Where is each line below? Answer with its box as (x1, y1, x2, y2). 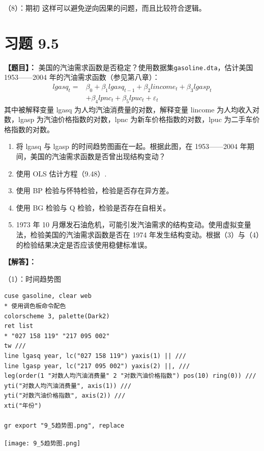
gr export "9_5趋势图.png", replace (4, 422, 125, 430)
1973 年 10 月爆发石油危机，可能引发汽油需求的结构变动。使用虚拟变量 (16, 219, 251, 230)
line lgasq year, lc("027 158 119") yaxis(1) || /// (4, 352, 186, 359)
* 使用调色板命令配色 (4, 302, 66, 310)
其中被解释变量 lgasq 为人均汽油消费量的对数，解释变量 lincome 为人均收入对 (4, 104, 260, 114)
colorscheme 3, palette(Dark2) (4, 312, 110, 320)
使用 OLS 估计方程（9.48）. (16, 168, 107, 178)
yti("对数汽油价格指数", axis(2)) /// (4, 392, 126, 400)
